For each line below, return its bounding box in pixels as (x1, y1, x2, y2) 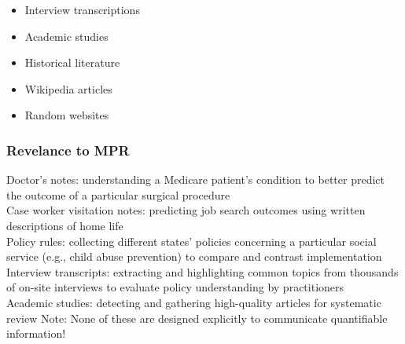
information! (6, 325, 66, 342)
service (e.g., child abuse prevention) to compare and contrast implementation (6, 248, 382, 265)
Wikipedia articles (24, 80, 112, 97)
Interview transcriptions (24, 2, 140, 17)
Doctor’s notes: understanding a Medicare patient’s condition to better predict (6, 171, 385, 188)
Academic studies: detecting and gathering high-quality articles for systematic (6, 294, 381, 310)
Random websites (24, 107, 109, 123)
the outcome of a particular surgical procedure (6, 186, 230, 203)
